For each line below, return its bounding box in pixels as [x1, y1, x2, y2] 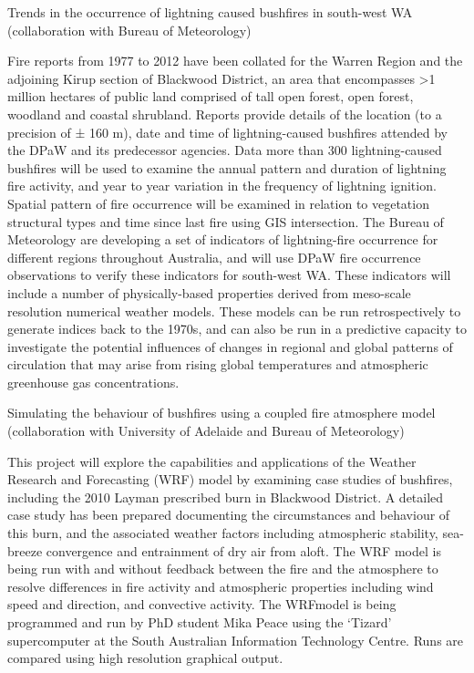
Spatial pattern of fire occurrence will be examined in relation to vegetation [7, 193, 429, 212]
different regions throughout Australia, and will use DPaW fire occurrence [7, 247, 421, 266]
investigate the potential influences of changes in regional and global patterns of [7, 336, 453, 356]
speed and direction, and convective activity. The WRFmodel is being [7, 595, 397, 614]
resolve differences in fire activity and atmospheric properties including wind [7, 576, 434, 595]
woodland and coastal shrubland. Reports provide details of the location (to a [7, 104, 442, 123]
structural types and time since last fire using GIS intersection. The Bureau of [7, 212, 444, 231]
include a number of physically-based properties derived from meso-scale [7, 283, 411, 302]
